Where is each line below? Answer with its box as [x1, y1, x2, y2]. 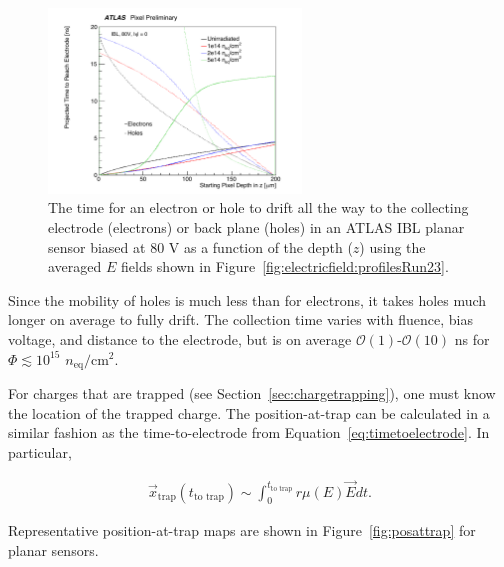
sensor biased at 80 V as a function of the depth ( [48, 236, 353, 257]
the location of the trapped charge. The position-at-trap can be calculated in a [8, 402, 490, 423]
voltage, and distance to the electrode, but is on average [8, 328, 352, 349]
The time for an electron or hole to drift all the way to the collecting [48, 197, 469, 218]
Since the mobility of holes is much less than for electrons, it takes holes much [8, 289, 487, 310]
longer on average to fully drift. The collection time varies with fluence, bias [8, 309, 474, 330]
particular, [8, 441, 72, 462]
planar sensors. [8, 540, 99, 561]
